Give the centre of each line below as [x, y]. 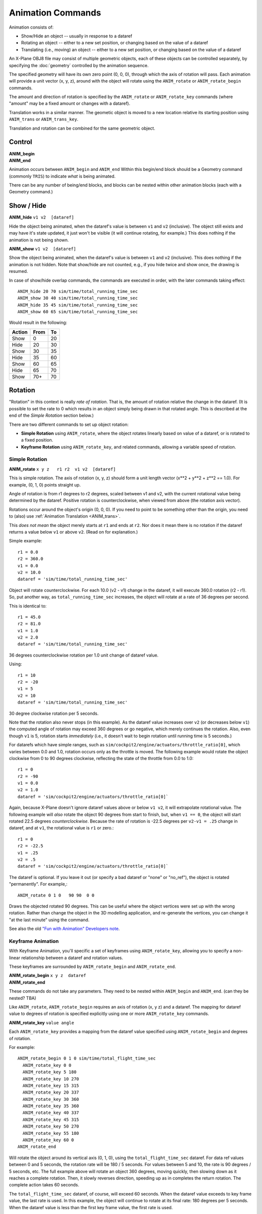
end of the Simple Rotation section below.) [51, 416]
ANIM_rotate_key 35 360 [51, 1106]
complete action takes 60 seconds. [44, 1185]
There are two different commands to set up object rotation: [69, 424]
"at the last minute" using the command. [49, 920]
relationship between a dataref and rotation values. [72, 958]
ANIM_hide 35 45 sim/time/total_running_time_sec [78, 305]
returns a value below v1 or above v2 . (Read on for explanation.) [74, 532]
